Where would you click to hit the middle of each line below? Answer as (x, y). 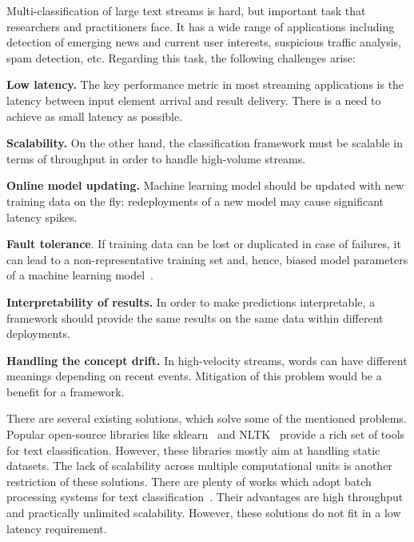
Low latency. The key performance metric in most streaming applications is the (205, 84)
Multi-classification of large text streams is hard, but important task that (186, 10)
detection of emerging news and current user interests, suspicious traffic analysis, (204, 42)
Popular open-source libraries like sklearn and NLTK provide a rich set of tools (206, 434)
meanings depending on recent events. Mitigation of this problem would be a (194, 376)
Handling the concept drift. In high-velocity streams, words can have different (207, 360)
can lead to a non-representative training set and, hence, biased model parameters (207, 259)
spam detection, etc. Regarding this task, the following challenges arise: (181, 57)
